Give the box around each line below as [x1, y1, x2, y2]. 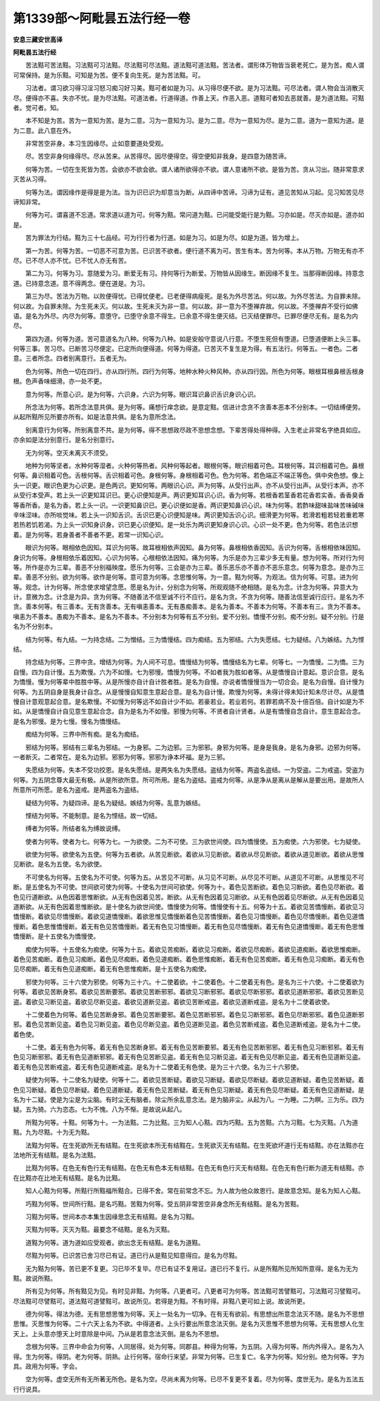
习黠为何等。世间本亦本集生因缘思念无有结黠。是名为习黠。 [25, 1212, 198, 1221]
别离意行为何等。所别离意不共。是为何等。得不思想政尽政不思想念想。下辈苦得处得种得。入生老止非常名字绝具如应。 [25, 425, 365, 434]
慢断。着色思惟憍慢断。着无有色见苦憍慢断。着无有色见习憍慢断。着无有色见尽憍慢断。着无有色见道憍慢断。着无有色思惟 [13, 922, 365, 930]
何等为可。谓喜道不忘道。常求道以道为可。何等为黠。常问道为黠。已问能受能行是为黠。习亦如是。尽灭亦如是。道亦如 [25, 211, 365, 219]
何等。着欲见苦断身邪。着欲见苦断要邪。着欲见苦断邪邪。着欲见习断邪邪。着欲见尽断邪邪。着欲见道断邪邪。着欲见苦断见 [13, 988, 365, 996]
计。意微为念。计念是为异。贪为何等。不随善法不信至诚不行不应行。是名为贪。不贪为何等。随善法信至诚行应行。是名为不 [13, 592, 365, 602]
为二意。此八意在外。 [13, 126, 75, 135]
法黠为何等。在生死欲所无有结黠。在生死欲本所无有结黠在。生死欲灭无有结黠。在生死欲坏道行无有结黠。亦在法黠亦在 [25, 1141, 365, 1150]
